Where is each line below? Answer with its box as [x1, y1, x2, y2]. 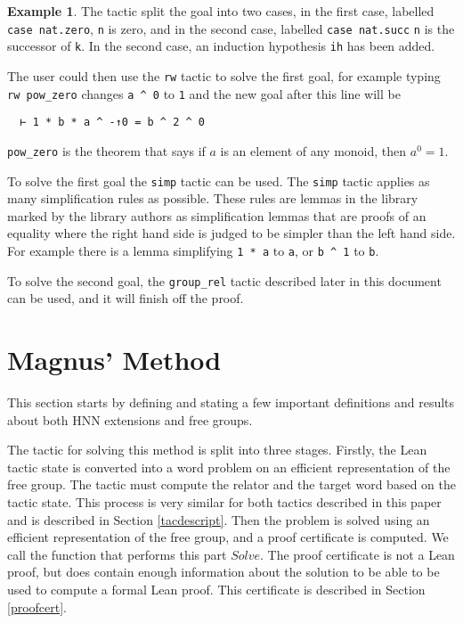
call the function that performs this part [7, 545, 227, 563]
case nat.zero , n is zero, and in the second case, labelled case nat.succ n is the [7, 19, 455, 37]
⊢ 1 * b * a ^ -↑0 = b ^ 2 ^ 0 [20, 116, 205, 129]
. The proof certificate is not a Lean [260, 545, 455, 563]
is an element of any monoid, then [220, 141, 407, 160]
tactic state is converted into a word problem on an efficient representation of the [7, 457, 451, 476]
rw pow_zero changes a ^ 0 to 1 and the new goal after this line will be [7, 84, 401, 102]
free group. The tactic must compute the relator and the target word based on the [7, 475, 456, 494]
